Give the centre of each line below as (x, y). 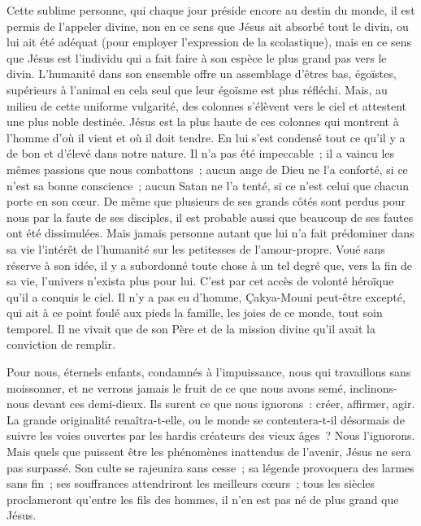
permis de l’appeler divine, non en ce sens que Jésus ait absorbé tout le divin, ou (208, 26)
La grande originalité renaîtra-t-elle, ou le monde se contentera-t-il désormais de (206, 419)
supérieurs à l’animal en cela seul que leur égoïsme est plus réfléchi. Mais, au (197, 89)
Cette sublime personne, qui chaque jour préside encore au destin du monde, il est (211, 10)
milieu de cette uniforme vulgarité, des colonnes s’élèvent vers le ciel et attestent (206, 105)
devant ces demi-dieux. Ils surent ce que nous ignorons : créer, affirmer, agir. (224, 404)
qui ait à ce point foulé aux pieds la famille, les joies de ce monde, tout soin (195, 313)
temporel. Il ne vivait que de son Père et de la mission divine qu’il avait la (191, 328)
